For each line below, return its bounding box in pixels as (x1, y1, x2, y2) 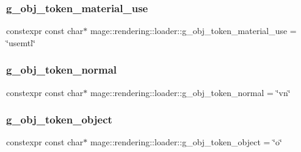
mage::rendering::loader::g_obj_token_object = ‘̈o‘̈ (90, 136, 282, 148)
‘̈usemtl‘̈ (6, 36, 35, 49)
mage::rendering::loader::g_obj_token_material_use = (90, 24, 297, 37)
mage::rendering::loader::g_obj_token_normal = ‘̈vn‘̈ (90, 86, 291, 98)
